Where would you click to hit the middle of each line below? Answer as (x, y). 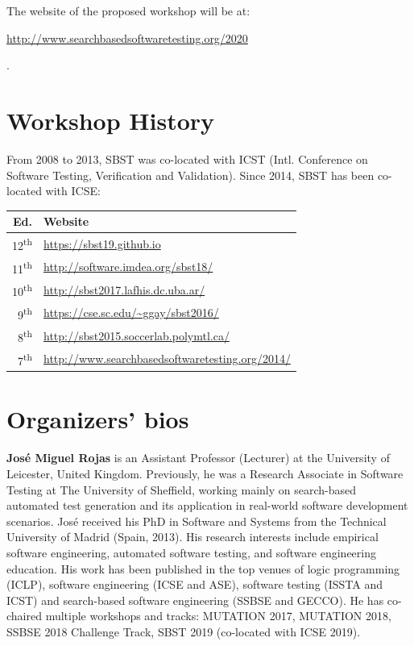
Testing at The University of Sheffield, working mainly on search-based (182, 489)
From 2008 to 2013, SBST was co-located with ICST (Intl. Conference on (187, 158)
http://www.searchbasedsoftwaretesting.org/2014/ (167, 358)
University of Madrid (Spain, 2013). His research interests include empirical (193, 537)
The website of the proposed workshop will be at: (128, 10)
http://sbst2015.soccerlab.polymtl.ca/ (137, 335)
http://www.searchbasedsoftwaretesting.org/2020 (127, 38)
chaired (24, 616)
